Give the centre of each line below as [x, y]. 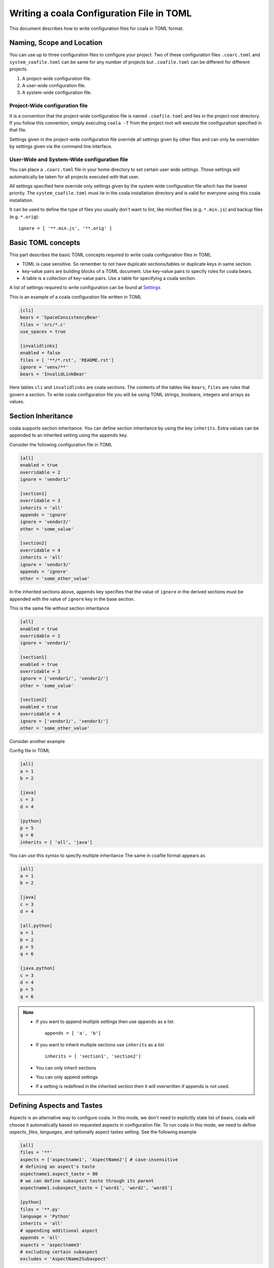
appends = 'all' [40, 1238]
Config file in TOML [30, 751]
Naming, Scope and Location [56, 43]
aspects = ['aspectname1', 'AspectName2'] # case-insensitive [99, 1159]
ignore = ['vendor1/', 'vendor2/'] [64, 679]
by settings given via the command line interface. [61, 147]
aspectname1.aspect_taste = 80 [59, 1174]
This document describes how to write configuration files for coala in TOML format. [96, 28]
